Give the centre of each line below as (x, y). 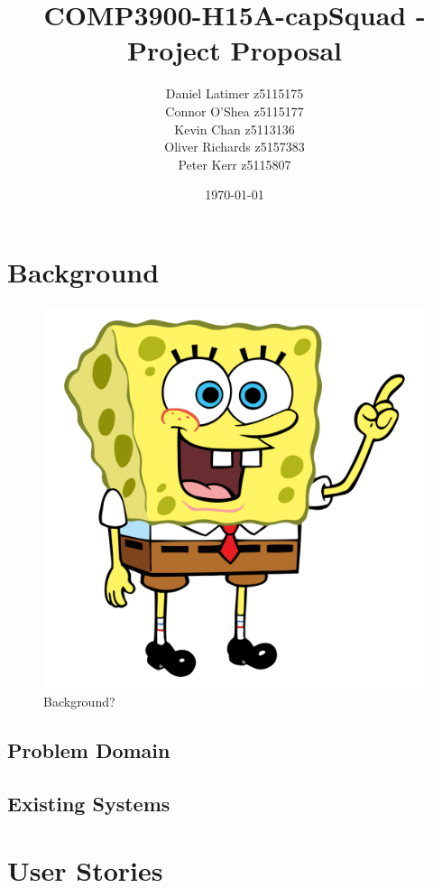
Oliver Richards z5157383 (235, 147)
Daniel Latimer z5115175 (235, 93)
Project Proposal (235, 50)
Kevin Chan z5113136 (235, 129)
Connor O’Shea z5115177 (235, 111)
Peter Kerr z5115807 (235, 164)
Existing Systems (89, 804)
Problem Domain (89, 750)
